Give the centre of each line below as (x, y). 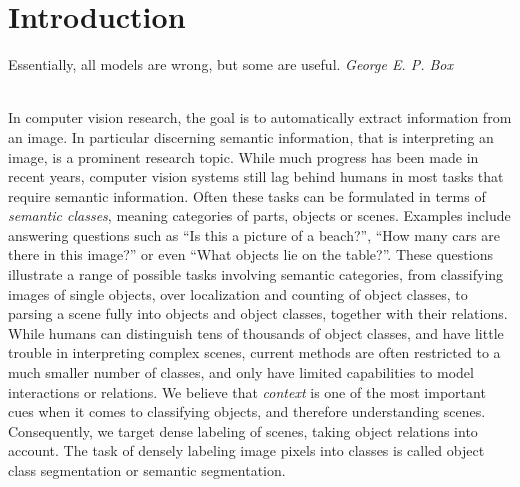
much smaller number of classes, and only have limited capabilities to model (241, 372)
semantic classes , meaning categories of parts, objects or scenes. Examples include (259, 215)
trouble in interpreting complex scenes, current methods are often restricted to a (254, 352)
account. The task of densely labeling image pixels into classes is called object (246, 450)
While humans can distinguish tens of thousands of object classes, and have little (256, 332)
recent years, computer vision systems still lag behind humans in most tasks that (256, 176)
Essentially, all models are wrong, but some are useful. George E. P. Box (230, 64)
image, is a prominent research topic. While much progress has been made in (243, 156)
